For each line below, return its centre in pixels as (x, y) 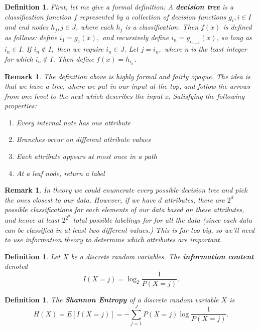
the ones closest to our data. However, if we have (80, 199)
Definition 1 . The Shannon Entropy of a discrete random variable (112, 300)
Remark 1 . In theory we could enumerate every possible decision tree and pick (126, 190)
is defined (237, 27)
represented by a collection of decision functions (153, 16)
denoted (16, 266)
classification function (38, 16)
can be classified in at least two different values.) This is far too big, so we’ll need (130, 229)
